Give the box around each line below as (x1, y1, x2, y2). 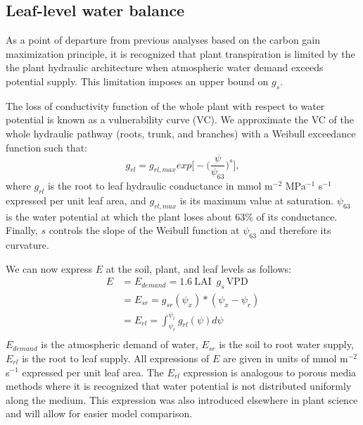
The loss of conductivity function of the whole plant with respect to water (6, 98, 325, 113)
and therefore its (260, 223, 331, 238)
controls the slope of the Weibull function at (49, 223, 240, 238)
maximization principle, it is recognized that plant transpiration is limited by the (6, 46, 355, 61)
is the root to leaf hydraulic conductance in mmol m (47, 178, 273, 193)
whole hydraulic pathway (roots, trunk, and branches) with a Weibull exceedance (6, 125, 356, 140)
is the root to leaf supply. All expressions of (22, 350, 210, 365)
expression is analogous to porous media (183, 364, 357, 379)
